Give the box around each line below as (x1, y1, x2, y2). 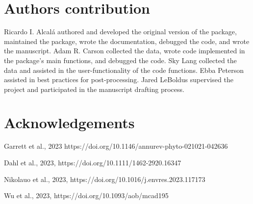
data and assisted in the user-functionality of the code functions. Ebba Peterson (4, 65, 244, 75)
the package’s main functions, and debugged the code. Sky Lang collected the (4, 55, 237, 65)
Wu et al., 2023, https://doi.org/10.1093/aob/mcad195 (4, 190, 169, 201)
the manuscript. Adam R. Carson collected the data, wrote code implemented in (4, 45, 245, 56)
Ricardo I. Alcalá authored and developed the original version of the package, (4, 26, 237, 37)
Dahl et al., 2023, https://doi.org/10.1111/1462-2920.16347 (4, 158, 181, 167)
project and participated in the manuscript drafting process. (4, 84, 184, 94)
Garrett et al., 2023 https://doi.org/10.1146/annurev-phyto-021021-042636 (4, 141, 228, 151)
